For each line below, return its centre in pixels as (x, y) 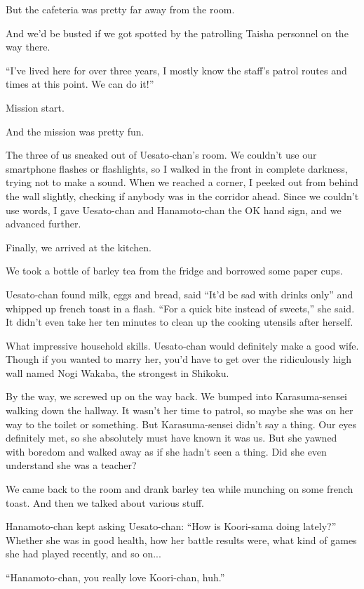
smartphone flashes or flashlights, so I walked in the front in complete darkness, (177, 168)
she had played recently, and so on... (83, 554)
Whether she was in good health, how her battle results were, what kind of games (181, 540)
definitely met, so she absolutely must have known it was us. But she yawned (171, 438)
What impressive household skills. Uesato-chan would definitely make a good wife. (182, 345)
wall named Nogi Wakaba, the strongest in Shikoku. (117, 372)
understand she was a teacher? (71, 465)
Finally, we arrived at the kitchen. (79, 247)
